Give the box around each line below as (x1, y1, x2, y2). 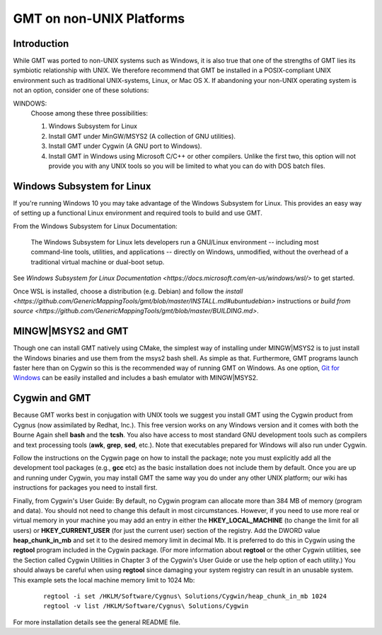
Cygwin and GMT (13, 392, 91, 404)
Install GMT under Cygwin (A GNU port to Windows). (48, 142, 202, 150)
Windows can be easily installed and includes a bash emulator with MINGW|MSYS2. (13, 373, 258, 382)
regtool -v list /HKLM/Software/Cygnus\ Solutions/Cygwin (43, 602, 249, 610)
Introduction (13, 38, 69, 50)
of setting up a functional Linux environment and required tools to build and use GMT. (13, 209, 263, 218)
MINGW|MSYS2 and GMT (13, 325, 129, 337)
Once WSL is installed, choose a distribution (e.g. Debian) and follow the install (13, 287, 243, 296)
